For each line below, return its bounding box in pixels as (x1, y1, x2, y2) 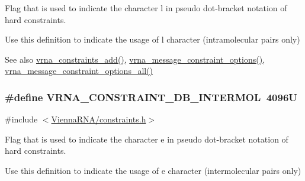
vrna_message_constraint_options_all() (5, 64, 153, 77)
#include (5, 113, 38, 125)
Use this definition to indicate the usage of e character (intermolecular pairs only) (5, 164, 301, 176)
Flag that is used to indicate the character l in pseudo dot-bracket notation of (5, 2, 287, 14)
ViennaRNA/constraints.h (51, 113, 146, 125)
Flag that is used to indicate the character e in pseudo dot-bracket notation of (5, 132, 288, 145)
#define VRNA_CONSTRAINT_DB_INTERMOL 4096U (5, 89, 297, 104)
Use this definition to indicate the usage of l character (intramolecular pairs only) (5, 33, 300, 46)
